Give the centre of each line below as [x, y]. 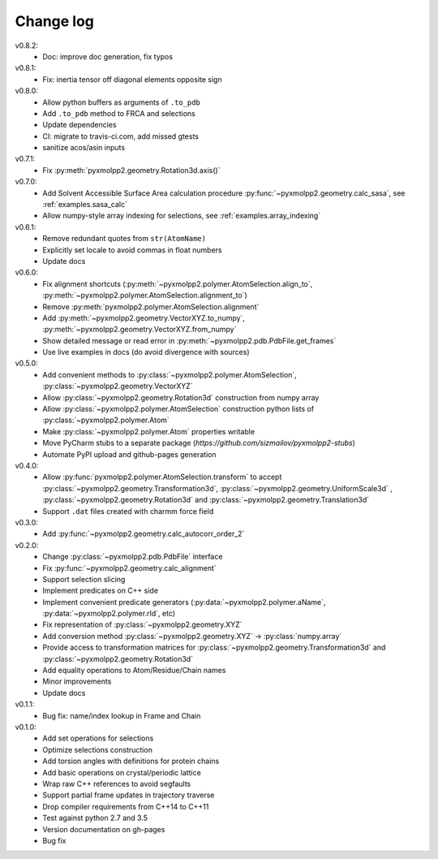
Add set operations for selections [98, 738]
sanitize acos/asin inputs [84, 148]
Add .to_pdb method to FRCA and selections [119, 113]
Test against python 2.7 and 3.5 [95, 818]
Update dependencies [79, 125]
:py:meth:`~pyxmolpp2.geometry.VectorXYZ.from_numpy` [140, 330]
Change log [55, 21]
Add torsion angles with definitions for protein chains [131, 761]
